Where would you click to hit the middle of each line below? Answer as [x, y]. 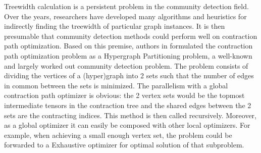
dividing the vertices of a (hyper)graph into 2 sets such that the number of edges [129, 75]
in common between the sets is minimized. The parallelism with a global [116, 85]
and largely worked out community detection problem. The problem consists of [126, 65]
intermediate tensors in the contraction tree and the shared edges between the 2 [128, 105]
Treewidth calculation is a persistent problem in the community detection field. [126, 6]
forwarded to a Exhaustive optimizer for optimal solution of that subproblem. [124, 145]
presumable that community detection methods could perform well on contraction [131, 36]
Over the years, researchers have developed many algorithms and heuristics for [125, 16]
